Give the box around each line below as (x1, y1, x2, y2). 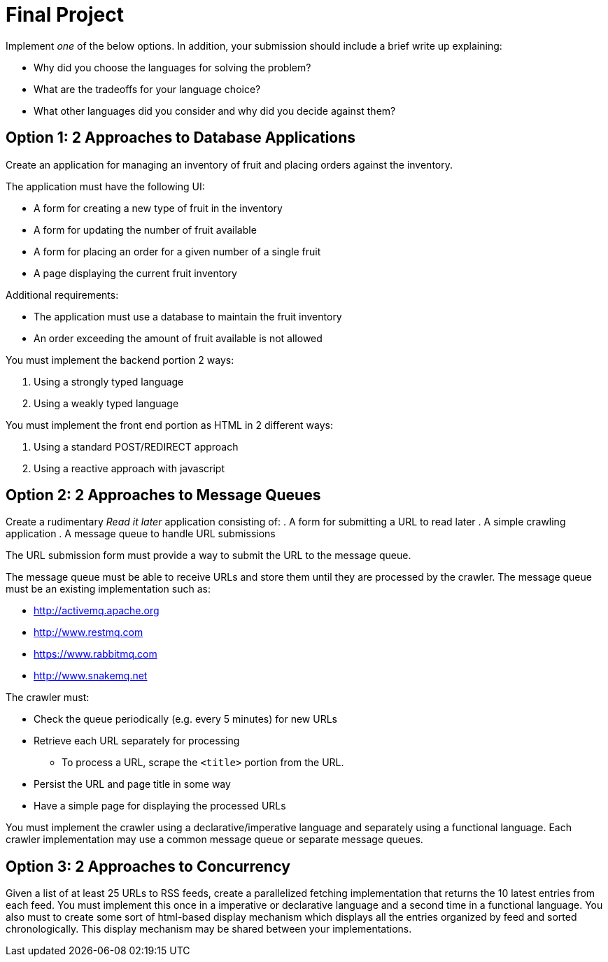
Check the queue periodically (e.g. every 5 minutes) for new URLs (34, 713, 337, 726)
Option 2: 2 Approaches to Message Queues (6, 486, 321, 504)
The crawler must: (6, 691, 90, 704)
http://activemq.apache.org (34, 604, 160, 617)
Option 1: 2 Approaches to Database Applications (6, 129, 356, 147)
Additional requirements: (6, 288, 119, 301)
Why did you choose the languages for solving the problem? (34, 61, 311, 73)
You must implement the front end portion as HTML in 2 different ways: (6, 418, 333, 431)
